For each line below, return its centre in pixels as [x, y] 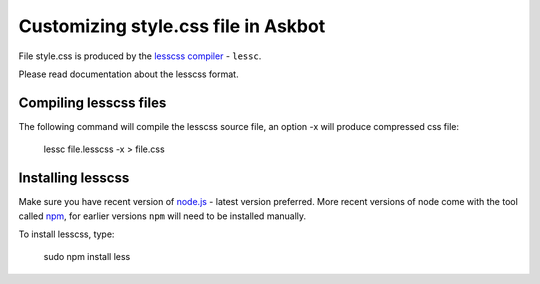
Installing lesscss [74, 178]
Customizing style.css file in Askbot [172, 26]
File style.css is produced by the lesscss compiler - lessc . [140, 56]
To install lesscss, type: [66, 234]
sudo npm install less [87, 257]
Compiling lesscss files [92, 102]
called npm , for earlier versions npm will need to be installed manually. [162, 216]
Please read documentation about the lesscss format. [128, 74]
